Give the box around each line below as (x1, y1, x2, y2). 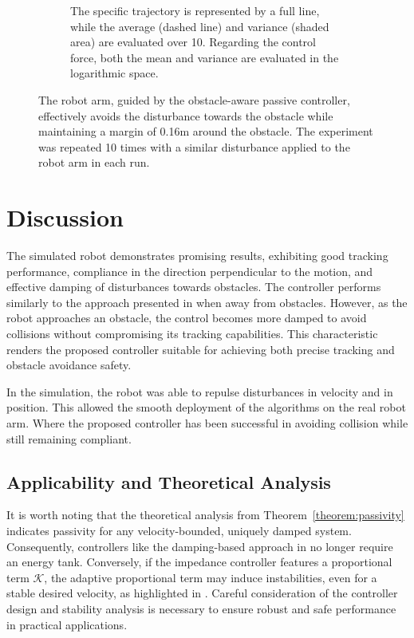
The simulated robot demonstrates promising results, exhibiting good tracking (6, 247, 388, 264)
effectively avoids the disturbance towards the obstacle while (38, 107, 333, 124)
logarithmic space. (70, 65, 159, 81)
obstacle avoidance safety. (6, 356, 132, 373)
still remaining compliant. (6, 430, 132, 447)
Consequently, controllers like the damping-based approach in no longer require (6, 538, 393, 554)
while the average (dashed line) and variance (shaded (70, 18, 329, 34)
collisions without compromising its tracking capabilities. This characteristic (6, 325, 378, 342)
